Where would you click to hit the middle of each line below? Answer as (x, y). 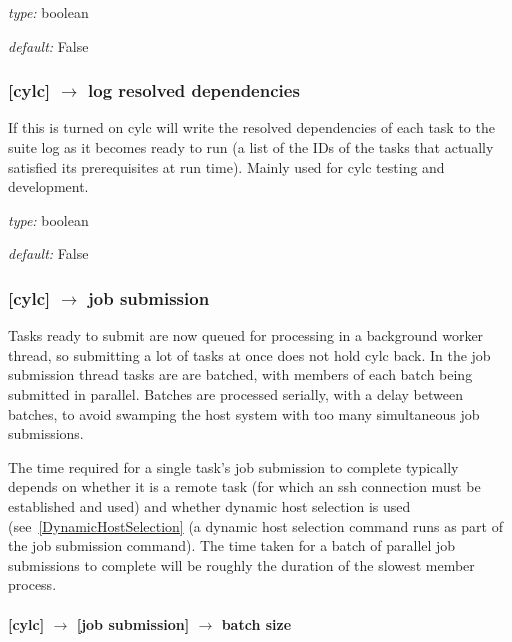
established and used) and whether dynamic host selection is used (209, 505)
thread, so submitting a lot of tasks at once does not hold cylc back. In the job (249, 354)
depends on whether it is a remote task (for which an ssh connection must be (244, 486)
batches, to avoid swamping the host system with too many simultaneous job (244, 413)
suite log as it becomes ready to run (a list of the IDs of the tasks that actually (251, 147)
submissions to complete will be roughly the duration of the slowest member (241, 564)
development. (48, 186)
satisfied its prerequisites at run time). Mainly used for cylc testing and (226, 166)
